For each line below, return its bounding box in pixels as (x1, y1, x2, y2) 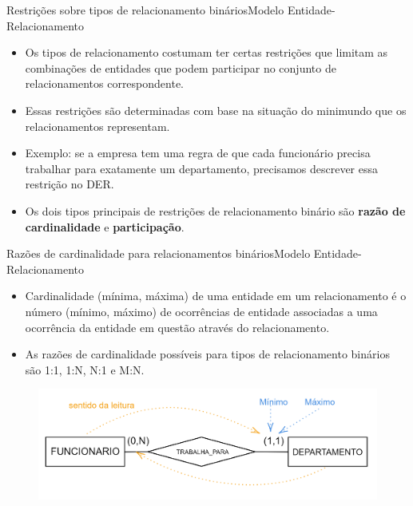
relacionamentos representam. (25, 117, 170, 134)
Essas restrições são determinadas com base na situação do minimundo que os (25, 101, 407, 118)
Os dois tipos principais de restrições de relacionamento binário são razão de (25, 202, 406, 219)
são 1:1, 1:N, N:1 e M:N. (25, 361, 145, 378)
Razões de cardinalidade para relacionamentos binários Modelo (6, 245, 311, 262)
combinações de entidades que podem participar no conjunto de (25, 59, 336, 76)
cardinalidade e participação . (25, 218, 185, 235)
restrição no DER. (25, 176, 114, 192)
